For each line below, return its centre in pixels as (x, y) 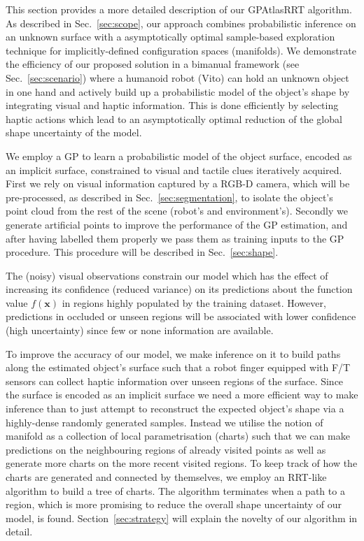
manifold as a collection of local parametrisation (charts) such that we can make (178, 436)
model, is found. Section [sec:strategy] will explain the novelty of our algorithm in (182, 518)
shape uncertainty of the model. (74, 132)
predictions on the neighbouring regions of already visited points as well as (166, 449)
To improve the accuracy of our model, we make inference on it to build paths (173, 353)
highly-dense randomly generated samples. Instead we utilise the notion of (164, 422)
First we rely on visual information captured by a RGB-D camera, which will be (178, 183)
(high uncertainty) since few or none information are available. (140, 330)
